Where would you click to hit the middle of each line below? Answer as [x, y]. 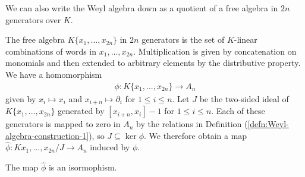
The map [22, 167]
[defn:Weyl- [268, 124]
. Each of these [238, 111]
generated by [81, 111]
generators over [33, 19]
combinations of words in [51, 51]
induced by [110, 147]
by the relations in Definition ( [192, 124]
